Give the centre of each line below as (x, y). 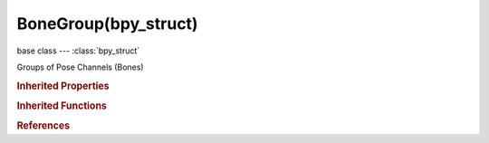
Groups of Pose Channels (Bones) (80, 67)
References (43, 126)
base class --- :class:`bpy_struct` (78, 51)
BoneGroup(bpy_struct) (107, 24)
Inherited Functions (62, 106)
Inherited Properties (63, 86)
